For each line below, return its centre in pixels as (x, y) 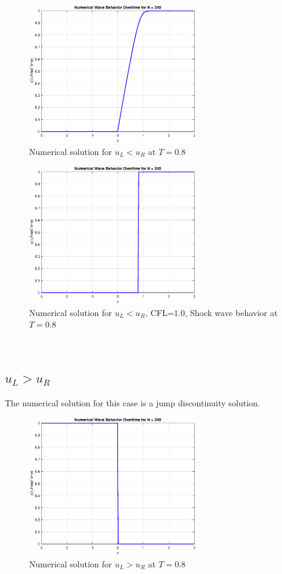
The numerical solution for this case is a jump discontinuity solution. (133, 402)
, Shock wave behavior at (231, 312)
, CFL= (160, 312)
